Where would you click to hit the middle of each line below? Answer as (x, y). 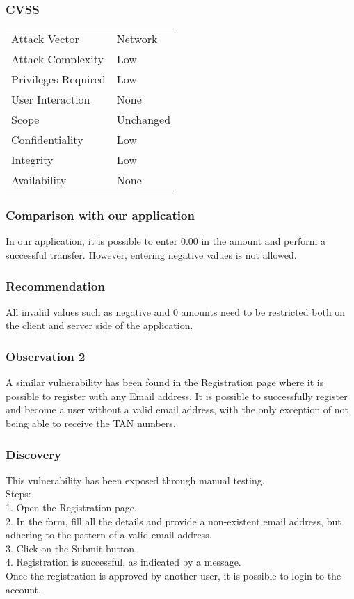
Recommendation (55, 286)
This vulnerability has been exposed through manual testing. (135, 480)
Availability (39, 180)
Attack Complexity (57, 59)
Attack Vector (45, 39)
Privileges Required (58, 79)
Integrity (32, 160)
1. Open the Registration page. (71, 508)
